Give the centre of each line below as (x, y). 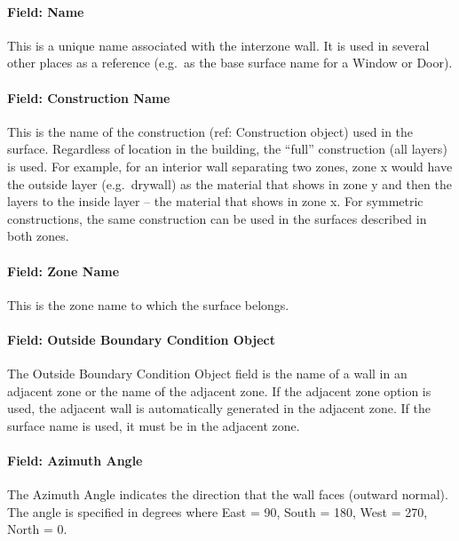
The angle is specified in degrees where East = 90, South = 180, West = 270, (218, 511)
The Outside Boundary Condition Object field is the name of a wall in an (207, 374)
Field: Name (46, 11)
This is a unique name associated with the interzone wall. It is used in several (218, 45)
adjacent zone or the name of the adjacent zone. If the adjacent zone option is (219, 390)
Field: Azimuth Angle (75, 461)
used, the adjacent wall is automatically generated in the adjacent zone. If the (219, 408)
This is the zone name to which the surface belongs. (148, 304)
